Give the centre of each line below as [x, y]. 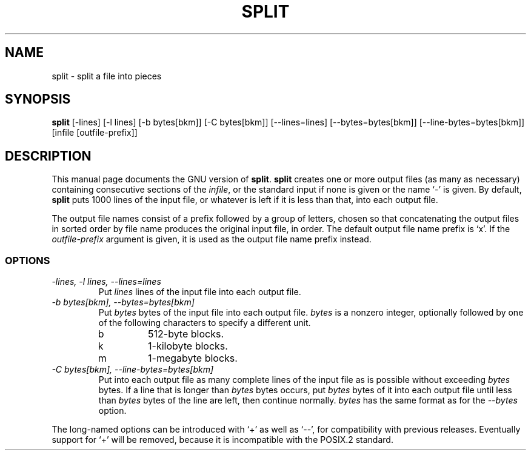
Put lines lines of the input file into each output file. [200, 292]
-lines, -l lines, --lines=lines [106, 282]
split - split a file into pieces [107, 76]
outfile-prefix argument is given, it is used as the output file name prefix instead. [212, 239]
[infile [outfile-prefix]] [95, 133]
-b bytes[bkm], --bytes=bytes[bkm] [123, 302]
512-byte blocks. [186, 334]
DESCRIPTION [48, 156]
